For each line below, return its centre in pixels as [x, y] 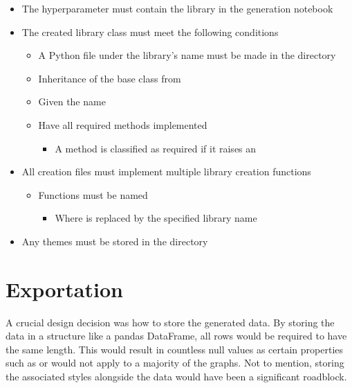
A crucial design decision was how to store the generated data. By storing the [170, 322]
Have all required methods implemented [123, 124]
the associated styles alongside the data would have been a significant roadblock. [176, 377]
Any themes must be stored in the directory [115, 241]
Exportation [64, 289]
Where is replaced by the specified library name [156, 218]
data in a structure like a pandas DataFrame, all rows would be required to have [176, 336]
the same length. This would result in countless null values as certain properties [175, 349]
